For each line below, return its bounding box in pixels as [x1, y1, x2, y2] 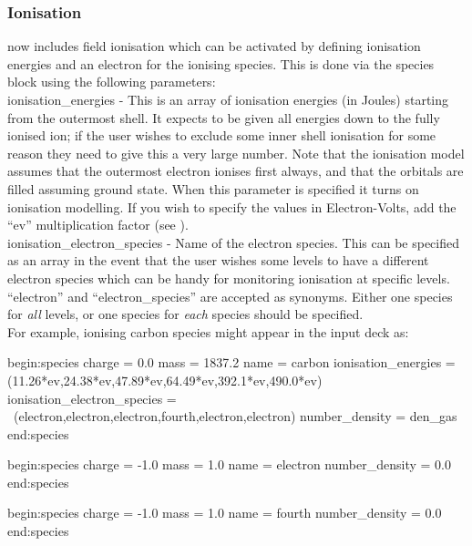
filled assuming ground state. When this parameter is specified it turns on [7, 179, 419, 198]
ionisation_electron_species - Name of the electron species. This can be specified [7, 232, 459, 252]
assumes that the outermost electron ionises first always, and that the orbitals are [7, 161, 464, 180]
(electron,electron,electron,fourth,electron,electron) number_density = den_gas [13, 407, 457, 426]
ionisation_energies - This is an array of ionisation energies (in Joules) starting [7, 90, 449, 108]
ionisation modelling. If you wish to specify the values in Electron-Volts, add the [7, 197, 457, 216]
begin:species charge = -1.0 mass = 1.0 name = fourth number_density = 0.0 [7, 503, 442, 522]
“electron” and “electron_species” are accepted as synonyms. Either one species [7, 286, 453, 305]
